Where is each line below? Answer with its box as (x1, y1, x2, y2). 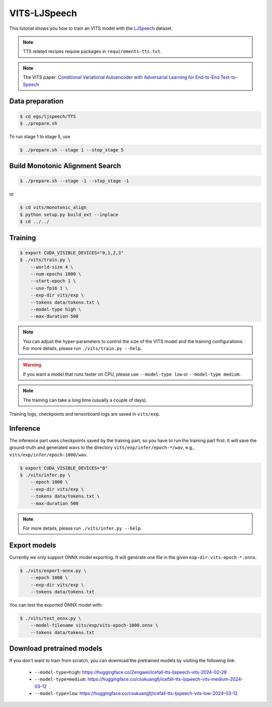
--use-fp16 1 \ (30, 285, 68, 291)
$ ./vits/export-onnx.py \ (20, 568, 87, 573)
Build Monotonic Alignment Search (9, 162, 121, 170)
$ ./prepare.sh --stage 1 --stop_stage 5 (20, 147, 124, 153)
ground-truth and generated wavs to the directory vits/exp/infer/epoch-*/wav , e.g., (9, 444, 195, 450)
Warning (23, 362, 41, 368)
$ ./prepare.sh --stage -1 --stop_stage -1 (20, 178, 129, 184)
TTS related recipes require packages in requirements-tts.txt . (23, 48, 162, 55)
